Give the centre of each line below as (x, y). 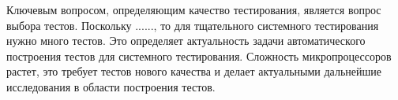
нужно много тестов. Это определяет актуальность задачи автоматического (186, 41)
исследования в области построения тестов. (111, 86)
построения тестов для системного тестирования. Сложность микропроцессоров (199, 56)
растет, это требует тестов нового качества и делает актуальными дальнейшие (194, 71)
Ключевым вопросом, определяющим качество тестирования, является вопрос (194, 9)
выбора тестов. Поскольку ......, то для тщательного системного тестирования (193, 25)
